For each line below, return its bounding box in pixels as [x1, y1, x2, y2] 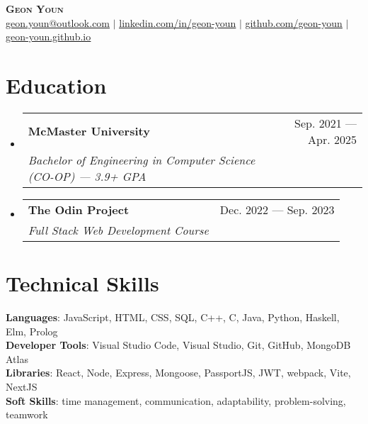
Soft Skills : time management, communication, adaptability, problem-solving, [6, 393, 346, 408]
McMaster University [28, 123, 150, 140]
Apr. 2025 [308, 130, 357, 147]
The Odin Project [28, 201, 130, 218]
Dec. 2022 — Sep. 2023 [219, 201, 335, 218]
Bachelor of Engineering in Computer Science [28, 151, 255, 168]
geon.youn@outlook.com [6, 15, 110, 30]
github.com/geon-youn [245, 15, 343, 30]
